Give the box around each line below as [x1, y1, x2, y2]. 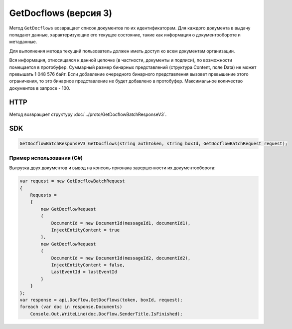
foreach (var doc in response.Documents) [19, 304, 123, 310]
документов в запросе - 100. [9, 85, 71, 91]
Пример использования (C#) [9, 154, 83, 161]
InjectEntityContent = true [51, 227, 120, 233]
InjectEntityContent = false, [51, 262, 125, 268]
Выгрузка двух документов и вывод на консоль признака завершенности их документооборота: [9, 165, 216, 171]
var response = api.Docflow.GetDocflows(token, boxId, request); [19, 297, 183, 303]
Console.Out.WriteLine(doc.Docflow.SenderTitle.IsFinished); [30, 311, 183, 317]
